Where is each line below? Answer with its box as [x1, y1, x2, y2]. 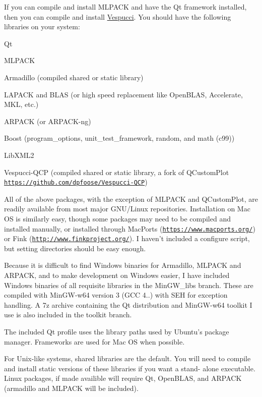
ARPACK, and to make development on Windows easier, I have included [4, 270, 230, 280]
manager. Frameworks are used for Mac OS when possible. [4, 336, 185, 347]
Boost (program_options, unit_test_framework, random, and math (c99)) [4, 133, 235, 143]
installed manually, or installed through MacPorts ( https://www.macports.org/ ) [4, 223, 255, 234]
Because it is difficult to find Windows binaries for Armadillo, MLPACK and [4, 260, 241, 270]
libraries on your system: [4, 21, 80, 32]
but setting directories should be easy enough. [4, 243, 146, 253]
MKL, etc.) [4, 99, 39, 109]
